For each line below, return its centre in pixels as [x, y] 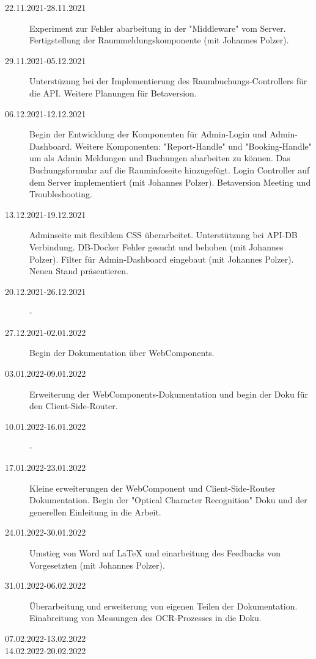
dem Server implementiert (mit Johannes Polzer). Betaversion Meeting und [170, 182]
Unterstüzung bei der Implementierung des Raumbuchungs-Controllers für [168, 81]
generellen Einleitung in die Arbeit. [95, 512]
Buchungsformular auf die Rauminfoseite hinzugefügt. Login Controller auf [170, 169]
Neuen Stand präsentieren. [79, 271]
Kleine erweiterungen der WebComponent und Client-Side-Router [152, 488]
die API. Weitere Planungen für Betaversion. [113, 93]
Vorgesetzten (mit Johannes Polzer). [97, 565]
